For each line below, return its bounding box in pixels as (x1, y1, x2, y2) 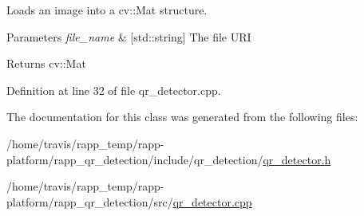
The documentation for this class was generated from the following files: (6, 108, 358, 125)
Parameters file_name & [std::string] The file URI (6, 28, 251, 45)
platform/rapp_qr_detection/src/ (6, 193, 173, 210)
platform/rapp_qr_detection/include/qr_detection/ (6, 151, 263, 167)
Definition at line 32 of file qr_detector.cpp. (6, 81, 221, 98)
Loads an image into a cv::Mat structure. (6, 2, 208, 18)
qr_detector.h (263, 151, 331, 167)
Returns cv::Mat (6, 55, 86, 72)
